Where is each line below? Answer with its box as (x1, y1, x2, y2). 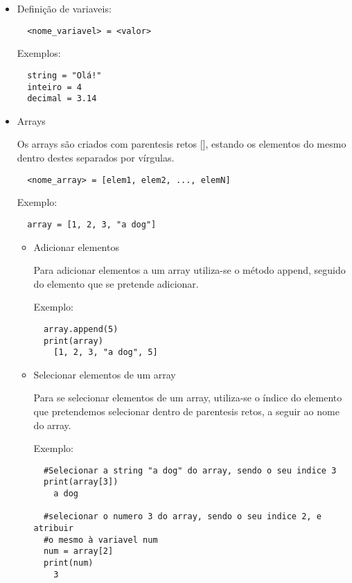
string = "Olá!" (27, 70, 102, 80)
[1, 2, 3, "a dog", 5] (53, 347, 158, 358)
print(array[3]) (43, 477, 118, 487)
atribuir (33, 523, 73, 534)
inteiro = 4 (27, 82, 82, 92)
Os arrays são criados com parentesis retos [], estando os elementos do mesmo (17, 137, 346, 151)
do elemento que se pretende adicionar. (33, 276, 199, 290)
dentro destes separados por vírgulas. (17, 150, 175, 164)
